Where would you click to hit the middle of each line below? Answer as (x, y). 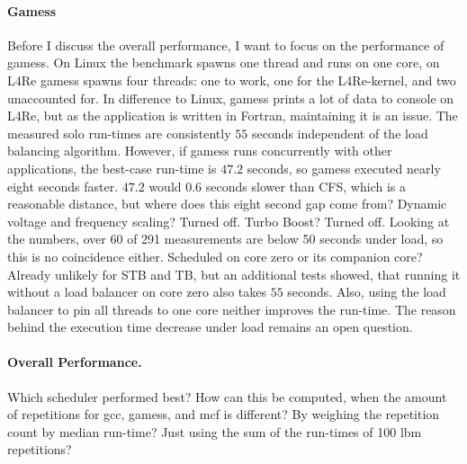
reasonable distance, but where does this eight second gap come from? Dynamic (227, 204)
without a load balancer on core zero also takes (137, 292)
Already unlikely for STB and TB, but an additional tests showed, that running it (234, 274)
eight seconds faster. (63, 186)
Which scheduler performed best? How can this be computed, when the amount (227, 396)
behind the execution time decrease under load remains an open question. (210, 327)
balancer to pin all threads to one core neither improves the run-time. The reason (232, 309)
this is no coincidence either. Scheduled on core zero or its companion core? (215, 256)
